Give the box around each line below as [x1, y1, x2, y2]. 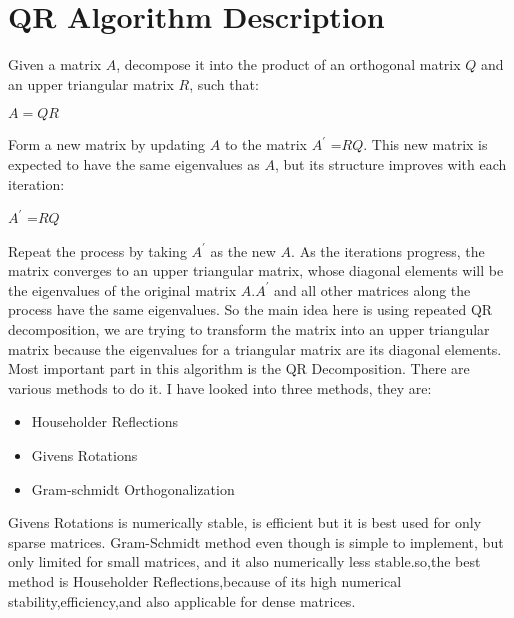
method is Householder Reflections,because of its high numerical [8, 571, 402, 591]
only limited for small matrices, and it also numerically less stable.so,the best [8, 551, 481, 572]
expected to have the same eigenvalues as [8, 153, 260, 174]
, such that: [189, 73, 259, 94]
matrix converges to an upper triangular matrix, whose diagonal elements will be [8, 260, 504, 281]
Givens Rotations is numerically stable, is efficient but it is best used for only [8, 512, 482, 533]
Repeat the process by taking [8, 240, 187, 261]
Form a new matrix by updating [8, 134, 206, 155]
